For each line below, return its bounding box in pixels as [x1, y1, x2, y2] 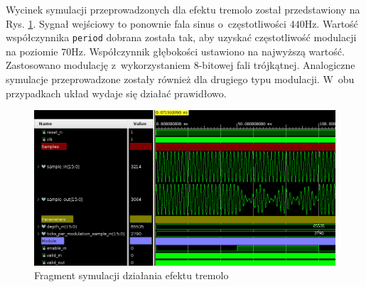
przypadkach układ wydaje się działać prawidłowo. [6, 85, 227, 100]
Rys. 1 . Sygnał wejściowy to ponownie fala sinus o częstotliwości [6, 16, 286, 31]
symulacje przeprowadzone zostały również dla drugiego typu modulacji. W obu [6, 72, 355, 87]
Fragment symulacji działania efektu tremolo [34, 268, 229, 283]
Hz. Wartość [304, 16, 358, 31]
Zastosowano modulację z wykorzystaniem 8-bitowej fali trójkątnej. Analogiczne [6, 58, 355, 72]
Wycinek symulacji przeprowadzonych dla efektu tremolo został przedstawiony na [6, 2, 360, 16]
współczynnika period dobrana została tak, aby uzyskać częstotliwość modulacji [6, 30, 357, 45]
